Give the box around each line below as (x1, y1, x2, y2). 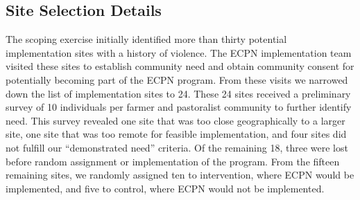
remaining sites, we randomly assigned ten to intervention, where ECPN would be (6, 167, 354, 182)
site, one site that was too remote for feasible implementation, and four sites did (6, 127, 347, 141)
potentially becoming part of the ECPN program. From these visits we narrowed (6, 72, 348, 87)
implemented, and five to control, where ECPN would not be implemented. (6, 181, 325, 195)
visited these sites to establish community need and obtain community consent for (6, 59, 354, 73)
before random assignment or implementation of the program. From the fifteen (6, 154, 340, 168)
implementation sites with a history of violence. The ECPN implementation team (6, 45, 352, 60)
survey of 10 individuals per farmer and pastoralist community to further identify (6, 100, 352, 114)
